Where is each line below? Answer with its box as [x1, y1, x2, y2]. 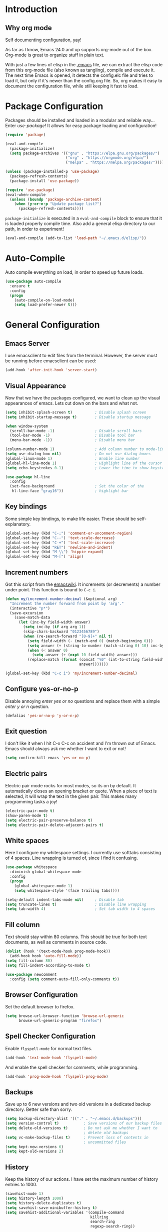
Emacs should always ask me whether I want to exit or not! [5, 746, 126, 752]
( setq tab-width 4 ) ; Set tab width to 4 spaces [5, 906, 155, 911]
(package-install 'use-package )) [9, 178, 79, 183]
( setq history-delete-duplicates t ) [5, 1200, 81, 1205]
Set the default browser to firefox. [5, 1004, 75, 1010]
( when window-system [5, 424, 48, 429]
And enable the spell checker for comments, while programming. [5, 1064, 139, 1070]
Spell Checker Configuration [5, 1032, 96, 1041]
